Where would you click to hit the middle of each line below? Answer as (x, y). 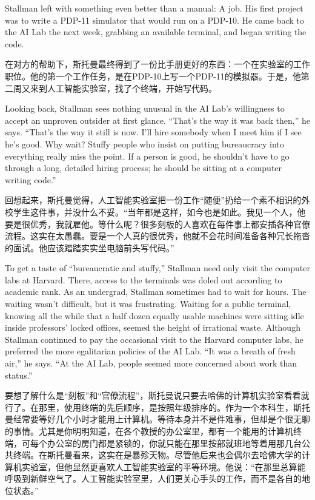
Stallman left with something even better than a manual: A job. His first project (154, 8)
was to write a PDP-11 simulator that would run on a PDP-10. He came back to (154, 20)
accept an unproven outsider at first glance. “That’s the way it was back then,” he (157, 120)
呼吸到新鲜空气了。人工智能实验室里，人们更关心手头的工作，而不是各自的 (153, 478)
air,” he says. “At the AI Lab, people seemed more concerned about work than (151, 363)
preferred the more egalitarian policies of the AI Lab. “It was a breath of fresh (150, 351)
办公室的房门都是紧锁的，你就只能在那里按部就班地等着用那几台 (174, 443)
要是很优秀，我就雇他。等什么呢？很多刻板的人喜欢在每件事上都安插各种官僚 (157, 224)
